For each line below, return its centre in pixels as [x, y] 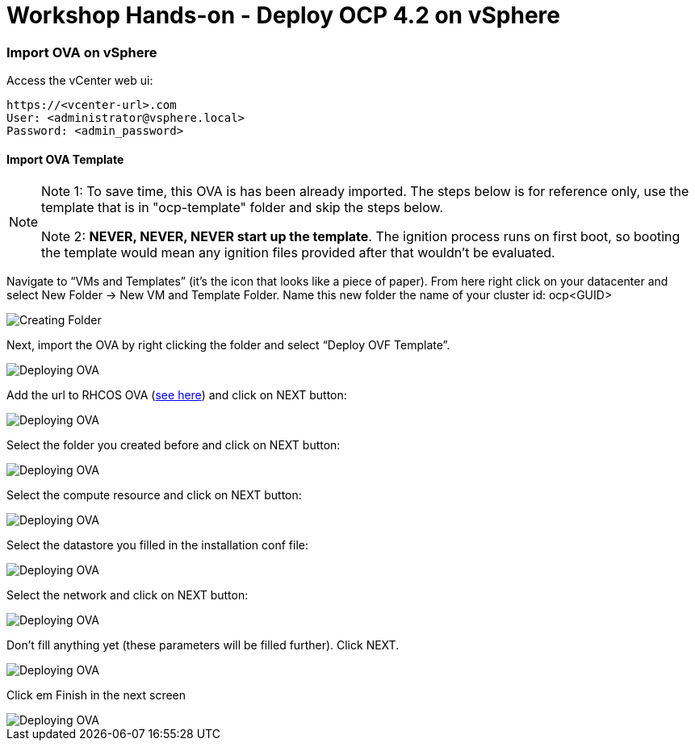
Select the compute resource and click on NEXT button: [154, 495]
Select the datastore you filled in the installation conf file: [157, 545]
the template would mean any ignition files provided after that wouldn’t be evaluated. [298, 253]
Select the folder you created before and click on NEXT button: [174, 445]
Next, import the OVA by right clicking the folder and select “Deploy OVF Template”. [228, 345]
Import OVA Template [65, 159]
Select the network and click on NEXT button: [128, 595]
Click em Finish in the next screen [96, 695]
